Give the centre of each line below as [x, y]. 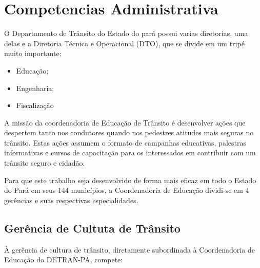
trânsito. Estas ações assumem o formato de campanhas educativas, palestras [125, 142]
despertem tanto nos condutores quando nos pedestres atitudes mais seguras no [129, 132]
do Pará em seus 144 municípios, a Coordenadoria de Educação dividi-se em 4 [127, 190]
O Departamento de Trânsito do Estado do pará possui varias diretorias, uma [126, 33]
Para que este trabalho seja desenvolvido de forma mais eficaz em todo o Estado [130, 180]
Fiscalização [35, 105]
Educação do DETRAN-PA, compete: [64, 260]
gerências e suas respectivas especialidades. [71, 200]
